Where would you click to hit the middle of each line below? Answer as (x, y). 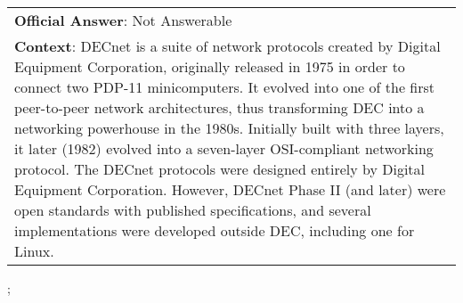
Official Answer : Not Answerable (123, 20)
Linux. (34, 251)
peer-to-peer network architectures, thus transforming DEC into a (219, 107)
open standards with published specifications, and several (193, 210)
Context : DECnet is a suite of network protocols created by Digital (227, 46)
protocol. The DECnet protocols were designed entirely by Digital (220, 169)
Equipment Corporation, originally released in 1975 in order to (210, 66)
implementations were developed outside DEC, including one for (215, 230)
